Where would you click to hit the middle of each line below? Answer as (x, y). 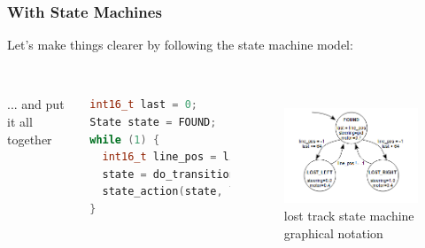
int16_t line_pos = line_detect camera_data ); (242, 157)
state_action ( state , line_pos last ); (216, 192)
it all (20, 121)
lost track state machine (349, 215)
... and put (36, 104)
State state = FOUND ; (153, 122)
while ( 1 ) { (125, 139)
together (30, 139)
